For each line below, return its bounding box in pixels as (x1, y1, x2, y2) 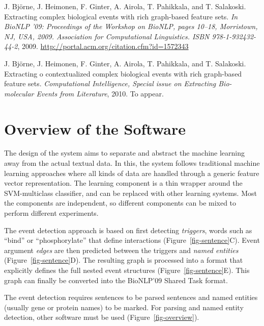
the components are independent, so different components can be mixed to (4, 197, 237, 208)
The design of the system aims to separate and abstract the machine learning (4, 147, 245, 158)
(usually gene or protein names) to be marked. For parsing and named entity (4, 302, 244, 312)
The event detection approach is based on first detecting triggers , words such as (4, 224, 252, 235)
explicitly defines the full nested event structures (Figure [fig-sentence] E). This (4, 265, 250, 275)
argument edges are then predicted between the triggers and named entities (4, 244, 239, 255)
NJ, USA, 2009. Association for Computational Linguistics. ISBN (4, 31, 210, 41)
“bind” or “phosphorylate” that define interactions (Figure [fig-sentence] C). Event (4, 235, 260, 245)
